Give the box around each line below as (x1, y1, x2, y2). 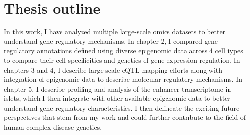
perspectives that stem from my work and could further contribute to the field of (4, 112, 246, 122)
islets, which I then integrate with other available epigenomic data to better (4, 93, 230, 103)
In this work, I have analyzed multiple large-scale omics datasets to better (4, 26, 226, 37)
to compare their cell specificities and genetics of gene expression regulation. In (4, 55, 240, 65)
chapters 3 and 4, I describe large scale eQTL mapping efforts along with (4, 64, 223, 75)
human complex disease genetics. (4, 122, 102, 132)
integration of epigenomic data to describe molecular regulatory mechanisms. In (4, 74, 243, 84)
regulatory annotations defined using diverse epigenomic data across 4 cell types (4, 45, 243, 56)
